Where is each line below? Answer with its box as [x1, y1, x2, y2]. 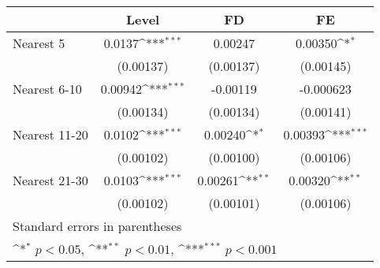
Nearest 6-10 [13, 80, 82, 98]
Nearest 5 [13, 34, 65, 52]
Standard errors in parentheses [13, 217, 182, 235]
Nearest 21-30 [13, 171, 88, 189]
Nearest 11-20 [13, 125, 88, 143]
